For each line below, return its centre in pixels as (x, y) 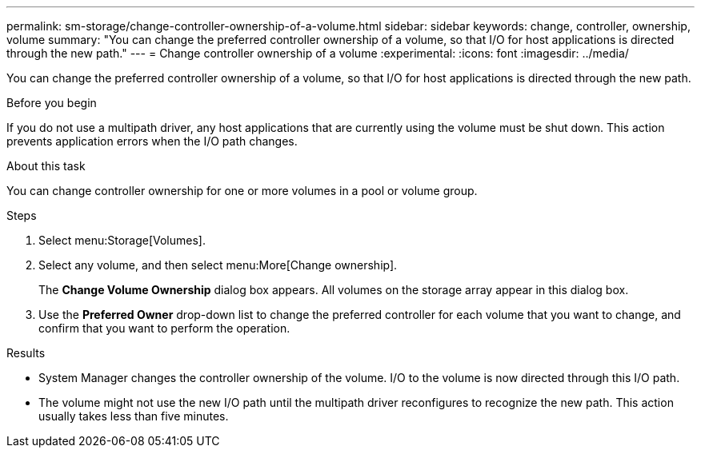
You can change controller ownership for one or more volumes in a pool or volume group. (242, 191)
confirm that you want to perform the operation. (164, 328)
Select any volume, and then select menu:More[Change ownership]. (218, 265)
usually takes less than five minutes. (134, 416)
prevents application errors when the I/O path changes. (152, 141)
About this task (46, 166)
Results (26, 353)
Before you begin (52, 103)
